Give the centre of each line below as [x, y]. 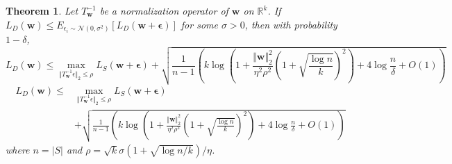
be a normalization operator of [164, 10]
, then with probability [291, 24]
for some [199, 24]
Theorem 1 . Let [42, 10]
